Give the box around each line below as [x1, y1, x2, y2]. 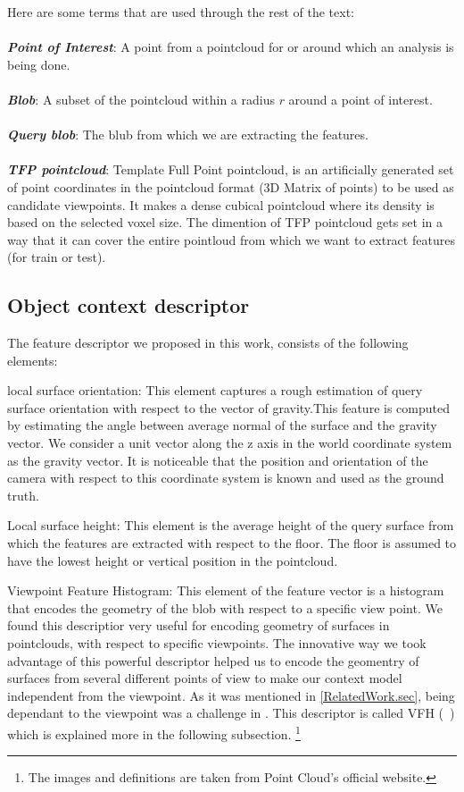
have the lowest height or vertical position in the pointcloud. [7, 551, 338, 569]
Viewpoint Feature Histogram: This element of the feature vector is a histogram [7, 581, 444, 600]
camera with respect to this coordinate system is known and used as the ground [7, 468, 444, 487]
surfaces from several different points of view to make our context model [7, 669, 402, 687]
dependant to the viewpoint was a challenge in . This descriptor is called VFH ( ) [7, 704, 455, 722]
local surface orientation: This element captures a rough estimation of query [7, 381, 423, 400]
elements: [7, 350, 58, 369]
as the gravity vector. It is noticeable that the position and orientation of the [7, 451, 428, 469]
